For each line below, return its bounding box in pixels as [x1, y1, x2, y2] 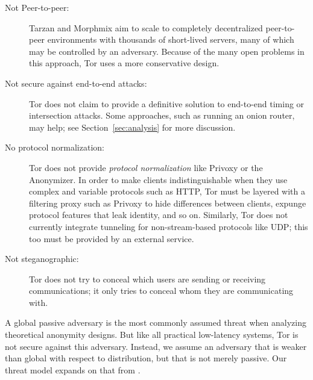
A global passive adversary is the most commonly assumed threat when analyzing [5, 316, 306, 329]
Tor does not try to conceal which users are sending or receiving [29, 272, 266, 285]
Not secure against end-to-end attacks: [5, 76, 147, 89]
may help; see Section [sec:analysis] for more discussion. [29, 120, 236, 133]
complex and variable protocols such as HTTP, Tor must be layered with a [29, 185, 305, 198]
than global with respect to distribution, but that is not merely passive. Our [5, 352, 287, 364]
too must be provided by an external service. [29, 232, 194, 245]
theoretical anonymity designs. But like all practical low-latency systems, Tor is [5, 328, 299, 341]
